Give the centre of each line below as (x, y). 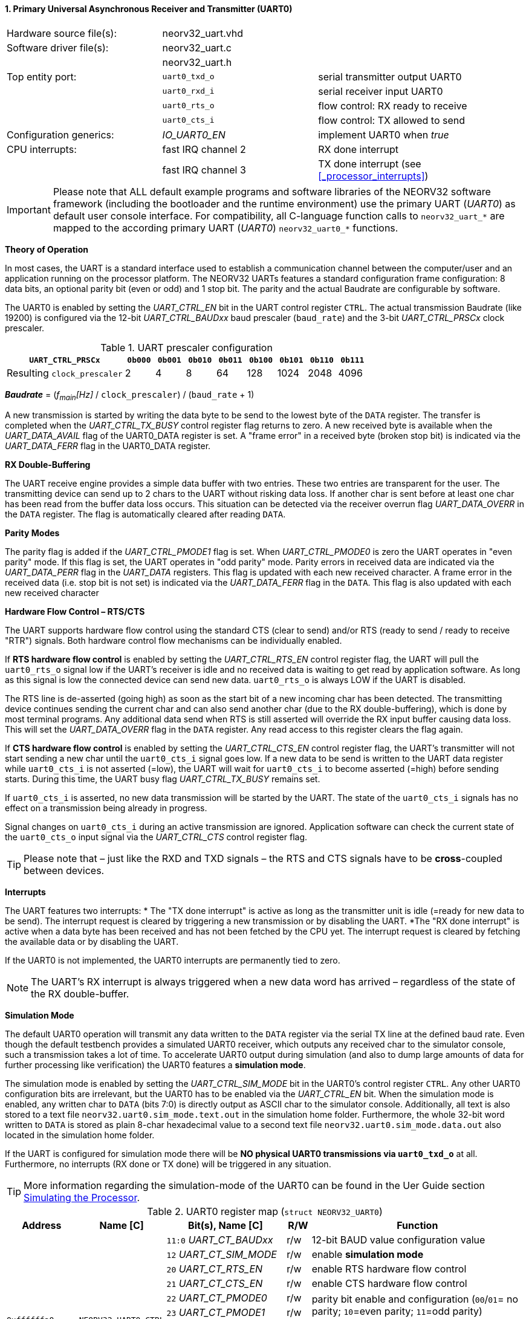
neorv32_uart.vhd (203, 33)
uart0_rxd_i (188, 91)
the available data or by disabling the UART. (92, 942)
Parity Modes (32, 533)
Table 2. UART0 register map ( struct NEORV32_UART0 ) (265, 1212)
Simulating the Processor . (82, 1198)
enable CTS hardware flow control (389, 1284)
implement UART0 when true (384, 134)
